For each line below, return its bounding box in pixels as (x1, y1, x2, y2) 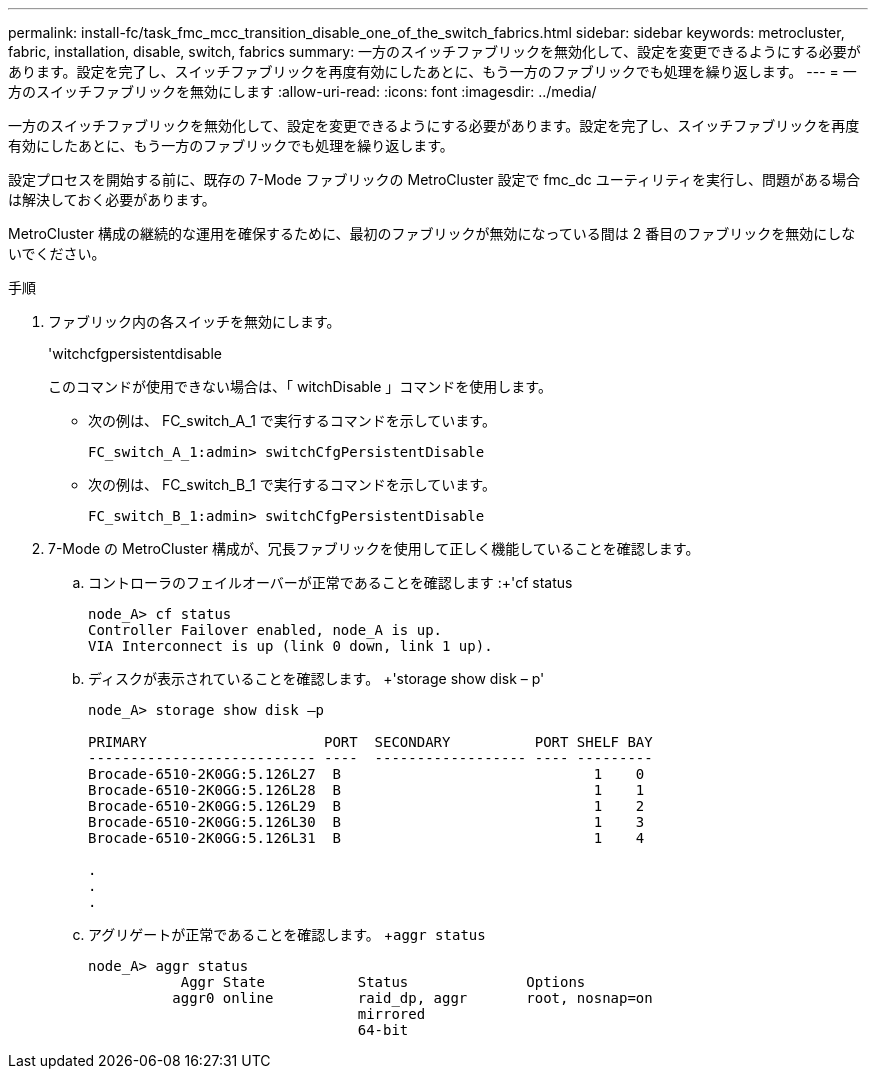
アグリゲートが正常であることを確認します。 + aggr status (88, 926, 486, 943)
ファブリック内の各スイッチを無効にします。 (48, 313, 341, 330)
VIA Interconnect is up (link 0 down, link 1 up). (88, 638, 493, 654)
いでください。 (8, 245, 106, 262)
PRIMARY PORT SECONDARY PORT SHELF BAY (88, 734, 653, 750)
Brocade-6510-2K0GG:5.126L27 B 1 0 (88, 766, 645, 782)
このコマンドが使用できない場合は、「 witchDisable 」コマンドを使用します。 (48, 378, 552, 395)
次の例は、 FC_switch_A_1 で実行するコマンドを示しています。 (88, 412, 496, 429)
